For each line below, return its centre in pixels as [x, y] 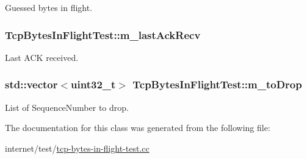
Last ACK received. [42, 57]
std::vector [31, 84]
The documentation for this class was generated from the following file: [138, 128]
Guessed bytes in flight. [49, 7]
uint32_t [93, 84]
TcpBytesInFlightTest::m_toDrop [217, 84]
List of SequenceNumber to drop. [67, 107]
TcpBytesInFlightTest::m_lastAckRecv [103, 34]
